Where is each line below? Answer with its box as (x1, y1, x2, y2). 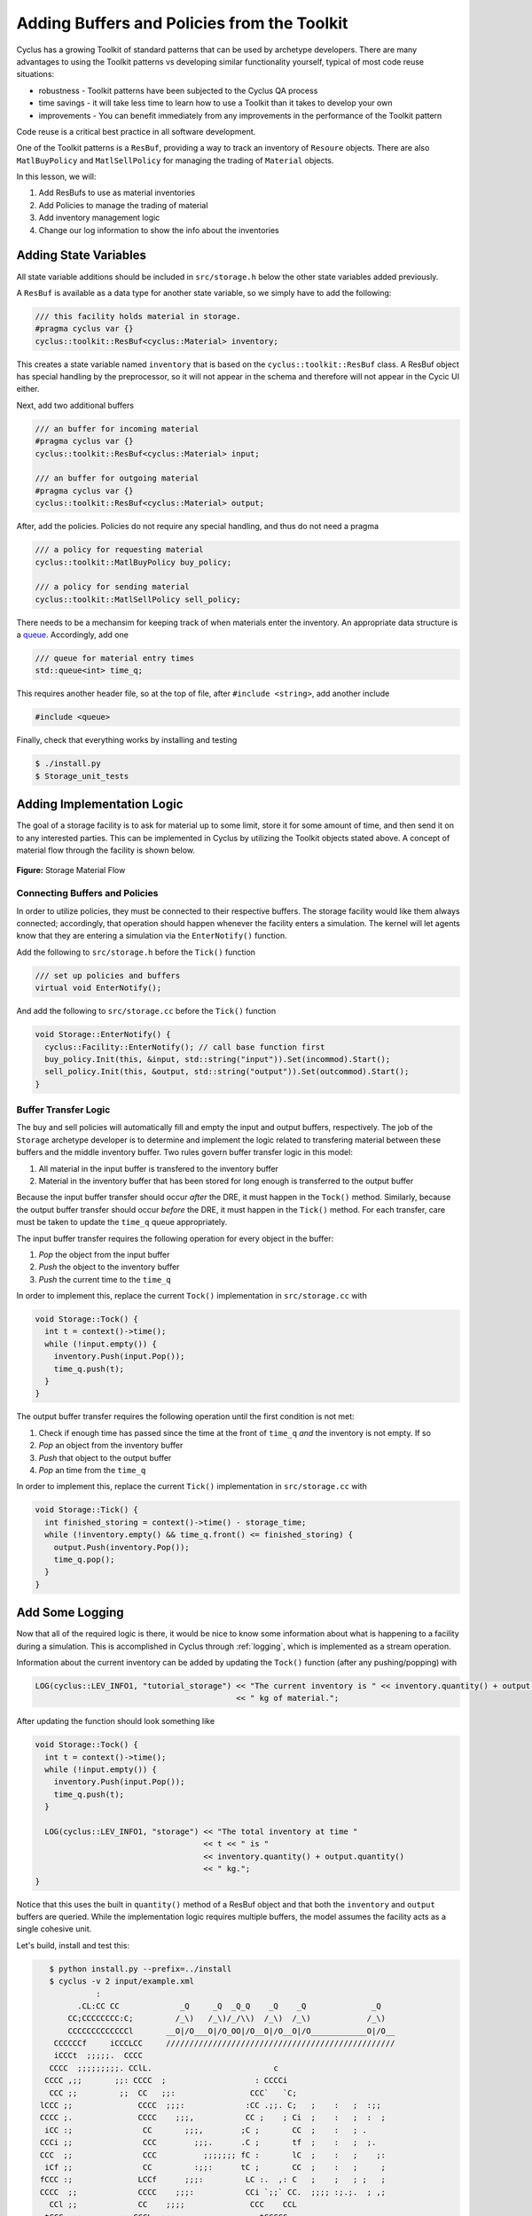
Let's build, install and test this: (16, 1939, 130, 1950)
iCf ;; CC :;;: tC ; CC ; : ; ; (44, 2163, 386, 2172)
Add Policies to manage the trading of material (38, 199, 208, 210)
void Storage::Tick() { (35, 1505, 139, 1515)
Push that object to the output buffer (38, 1452, 172, 1463)
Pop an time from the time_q (38, 1464, 146, 1475)
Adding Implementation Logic (16, 797, 184, 812)
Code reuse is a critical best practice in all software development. (16, 126, 256, 137)
